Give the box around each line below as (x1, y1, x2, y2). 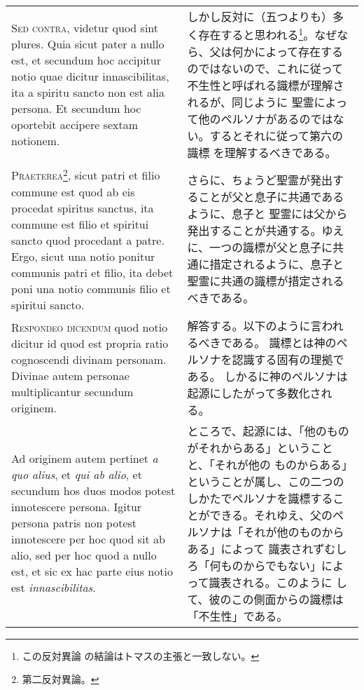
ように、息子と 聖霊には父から (187, 205, 348, 222)
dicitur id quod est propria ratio (11, 334, 169, 351)
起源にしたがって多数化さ (187, 384, 321, 401)
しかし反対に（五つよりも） (187, 8, 333, 25)
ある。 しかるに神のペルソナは (187, 367, 348, 384)
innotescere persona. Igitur (11, 499, 142, 515)
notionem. (11, 133, 60, 149)
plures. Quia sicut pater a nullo (11, 36, 164, 53)
